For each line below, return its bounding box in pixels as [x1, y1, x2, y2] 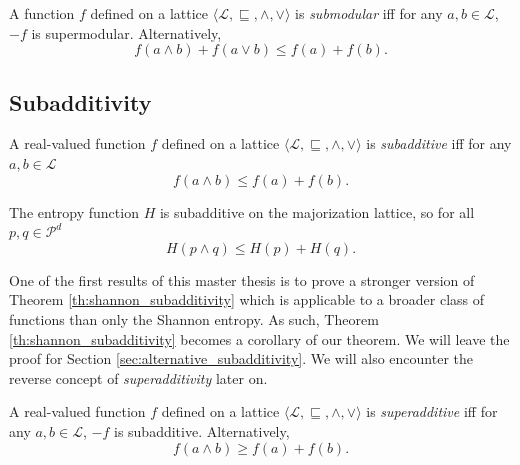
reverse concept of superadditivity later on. [9, 367, 268, 388]
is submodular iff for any [295, 3, 443, 23]
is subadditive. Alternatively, [113, 420, 290, 441]
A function [9, 3, 75, 23]
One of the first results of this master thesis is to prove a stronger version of [9, 269, 475, 290]
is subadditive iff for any [366, 133, 512, 154]
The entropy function [9, 201, 139, 222]
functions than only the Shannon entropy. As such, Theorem [9, 308, 379, 329]
